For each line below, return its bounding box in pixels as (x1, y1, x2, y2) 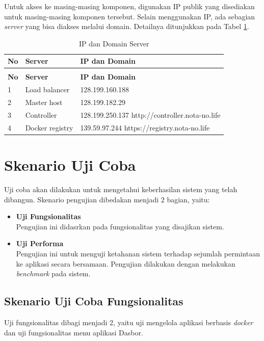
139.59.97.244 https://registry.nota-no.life (80, 122, 210, 133)
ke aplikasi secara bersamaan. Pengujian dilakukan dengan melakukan (16, 258, 235, 269)
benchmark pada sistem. (16, 268, 91, 279)
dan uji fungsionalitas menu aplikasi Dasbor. (4, 327, 143, 337)
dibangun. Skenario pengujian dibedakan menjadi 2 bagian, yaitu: (4, 194, 210, 204)
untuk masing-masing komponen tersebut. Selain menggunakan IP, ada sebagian (4, 11, 255, 21)
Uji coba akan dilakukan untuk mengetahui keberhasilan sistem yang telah (4, 184, 237, 195)
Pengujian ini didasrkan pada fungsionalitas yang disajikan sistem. (16, 221, 224, 231)
